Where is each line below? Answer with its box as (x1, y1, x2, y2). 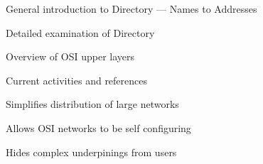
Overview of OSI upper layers (6, 49, 135, 64)
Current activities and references (6, 72, 148, 87)
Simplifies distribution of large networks (6, 97, 179, 111)
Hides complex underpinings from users (6, 144, 177, 159)
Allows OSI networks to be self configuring (6, 120, 191, 135)
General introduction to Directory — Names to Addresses (6, 1, 257, 16)
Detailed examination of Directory (6, 25, 155, 40)
